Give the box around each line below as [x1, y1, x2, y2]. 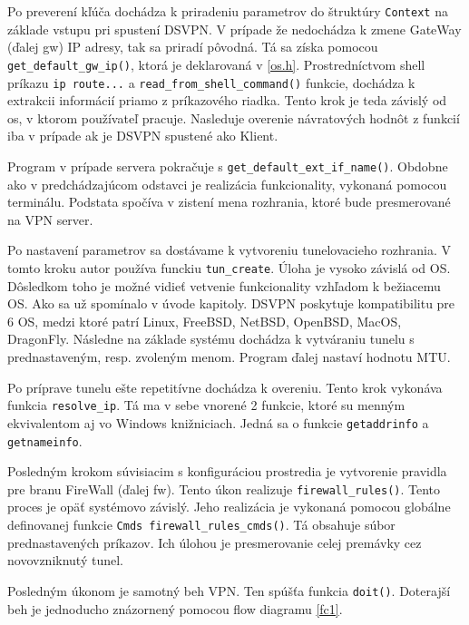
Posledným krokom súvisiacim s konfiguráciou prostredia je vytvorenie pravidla [7, 462, 447, 481]
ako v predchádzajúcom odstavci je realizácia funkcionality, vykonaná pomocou [7, 174, 447, 193]
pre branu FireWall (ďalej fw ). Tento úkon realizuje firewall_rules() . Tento [7, 479, 441, 498]
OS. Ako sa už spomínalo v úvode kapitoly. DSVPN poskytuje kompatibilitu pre [7, 294, 455, 313]
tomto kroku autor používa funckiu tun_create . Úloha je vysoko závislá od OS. [7, 258, 451, 277]
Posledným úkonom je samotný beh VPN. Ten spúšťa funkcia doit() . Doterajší [7, 581, 451, 600]
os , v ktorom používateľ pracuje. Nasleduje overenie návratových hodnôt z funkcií [7, 108, 460, 127]
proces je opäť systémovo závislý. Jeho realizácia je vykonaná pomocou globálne [7, 497, 451, 516]
